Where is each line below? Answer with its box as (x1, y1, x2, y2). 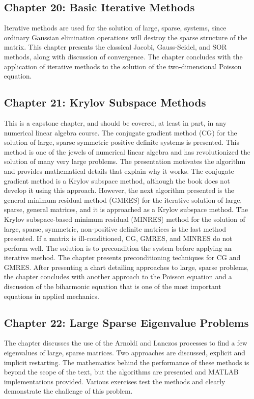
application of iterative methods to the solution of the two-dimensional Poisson (4, 61, 242, 71)
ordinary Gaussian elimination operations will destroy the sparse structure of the (4, 32, 248, 42)
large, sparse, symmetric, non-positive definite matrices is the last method (4, 223, 226, 234)
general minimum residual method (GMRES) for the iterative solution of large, (4, 194, 242, 205)
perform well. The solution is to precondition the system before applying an (4, 242, 232, 253)
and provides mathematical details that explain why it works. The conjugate (4, 165, 234, 176)
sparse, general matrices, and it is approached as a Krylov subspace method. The (4, 204, 248, 214)
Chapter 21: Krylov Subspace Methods (4, 95, 206, 110)
